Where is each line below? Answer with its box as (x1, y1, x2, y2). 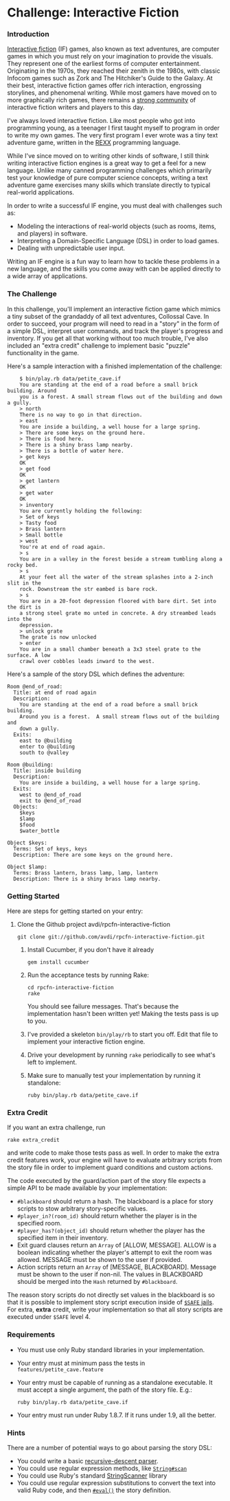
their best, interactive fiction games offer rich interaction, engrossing (7, 81, 202, 90)
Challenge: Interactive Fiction (7, 5, 180, 21)
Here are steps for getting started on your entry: (7, 907, 143, 915)
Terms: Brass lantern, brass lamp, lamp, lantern (13, 869, 158, 877)
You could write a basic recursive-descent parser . (16, 1456, 159, 1465)
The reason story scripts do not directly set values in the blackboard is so (7, 1291, 215, 1299)
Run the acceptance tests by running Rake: (27, 971, 150, 980)
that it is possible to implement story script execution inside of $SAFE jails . (7, 1298, 214, 1307)
